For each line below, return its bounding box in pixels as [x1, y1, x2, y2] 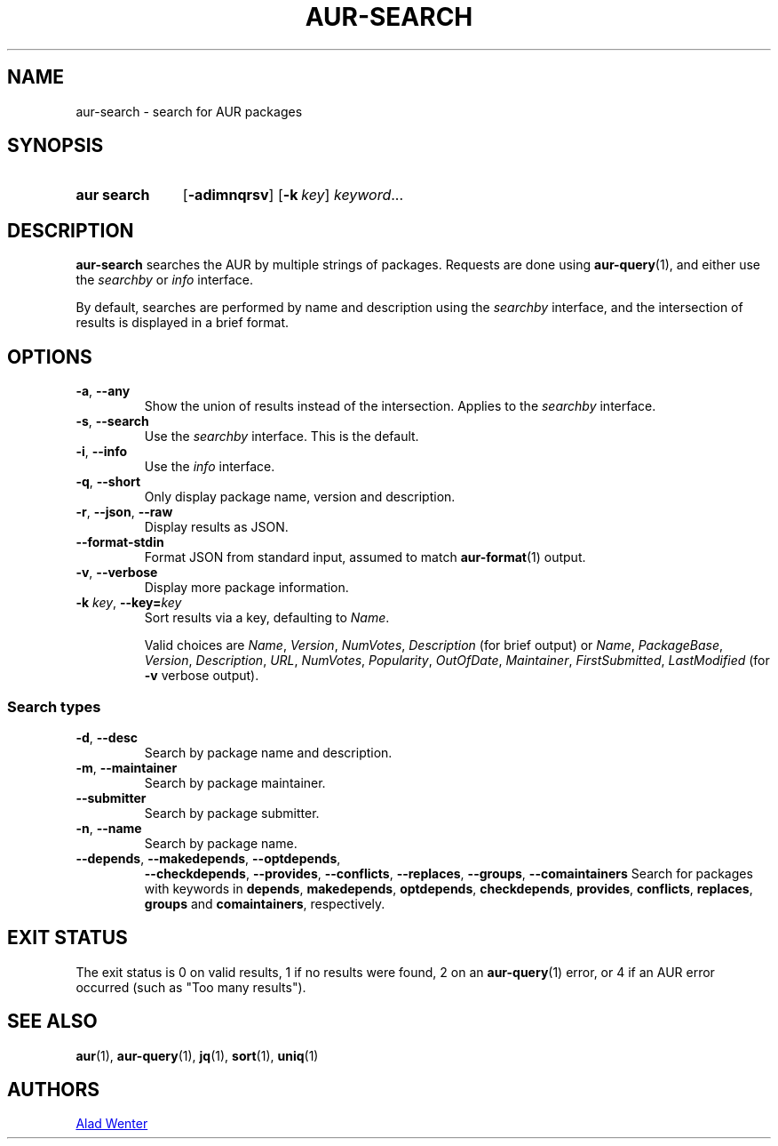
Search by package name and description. [144, 744, 393, 760]
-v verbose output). [144, 668, 259, 684]
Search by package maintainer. [144, 774, 326, 790]
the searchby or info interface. [75, 272, 254, 288]
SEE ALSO [7, 1010, 98, 1033]
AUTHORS [7, 1078, 100, 1101]
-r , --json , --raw [75, 504, 173, 520]
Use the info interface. [144, 459, 275, 475]
